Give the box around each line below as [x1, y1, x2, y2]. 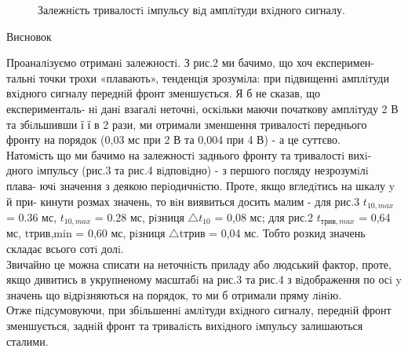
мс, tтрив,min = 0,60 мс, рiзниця [6, 225, 166, 241]
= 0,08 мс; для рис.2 [214, 208, 314, 225]
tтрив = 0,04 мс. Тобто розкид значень [179, 225, 366, 241]
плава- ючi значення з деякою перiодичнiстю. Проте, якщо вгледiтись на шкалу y [6, 177, 395, 193]
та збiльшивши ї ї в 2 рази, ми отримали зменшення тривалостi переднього [6, 115, 367, 132]
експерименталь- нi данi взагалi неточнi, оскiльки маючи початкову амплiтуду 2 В [6, 100, 399, 116]
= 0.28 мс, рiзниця [94, 208, 184, 225]
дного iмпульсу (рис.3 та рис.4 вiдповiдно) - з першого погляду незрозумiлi [6, 162, 369, 178]
